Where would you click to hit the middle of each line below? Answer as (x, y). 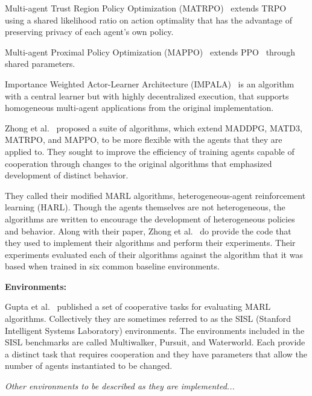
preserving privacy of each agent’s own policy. (89, 32)
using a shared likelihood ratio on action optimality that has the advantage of (148, 20)
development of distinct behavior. (67, 175)
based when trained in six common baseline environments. (112, 266)
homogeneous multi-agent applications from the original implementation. (139, 108)
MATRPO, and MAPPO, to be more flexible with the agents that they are (144, 140)
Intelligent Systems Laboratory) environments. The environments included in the (155, 330)
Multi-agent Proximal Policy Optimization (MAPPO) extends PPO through (150, 52)
